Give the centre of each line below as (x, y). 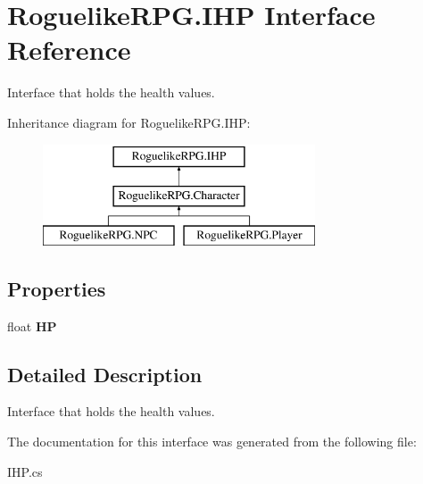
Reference (69, 50)
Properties (57, 288)
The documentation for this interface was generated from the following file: (212, 442)
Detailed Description (105, 374)
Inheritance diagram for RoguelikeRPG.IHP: (129, 122)
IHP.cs (25, 471)
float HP (32, 325)
